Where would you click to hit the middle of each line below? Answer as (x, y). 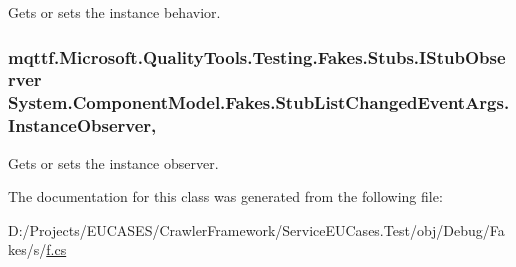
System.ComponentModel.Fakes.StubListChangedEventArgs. (259, 102)
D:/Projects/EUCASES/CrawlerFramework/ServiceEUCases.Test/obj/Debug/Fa (256, 229)
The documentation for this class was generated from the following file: (225, 196)
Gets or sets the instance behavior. (114, 12)
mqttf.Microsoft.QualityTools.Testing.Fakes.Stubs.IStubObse (257, 56)
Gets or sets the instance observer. (113, 162)
